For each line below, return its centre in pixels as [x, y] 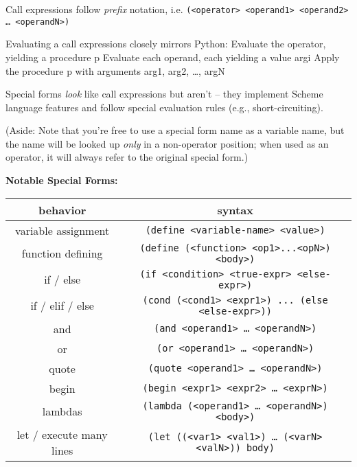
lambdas [62, 411]
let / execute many [62, 434]
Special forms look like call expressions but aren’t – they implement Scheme [164, 94]
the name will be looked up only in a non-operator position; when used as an [167, 143]
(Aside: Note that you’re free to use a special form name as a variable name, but [175, 130]
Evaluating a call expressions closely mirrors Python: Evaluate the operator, [166, 44]
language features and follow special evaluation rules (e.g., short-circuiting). [164, 107]
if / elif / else [62, 306]
